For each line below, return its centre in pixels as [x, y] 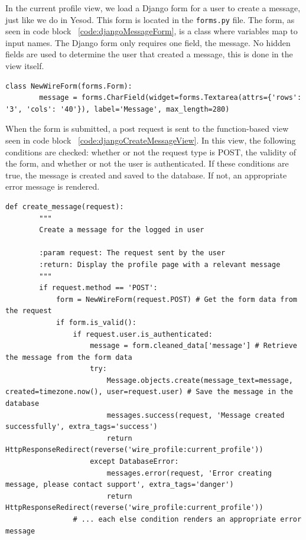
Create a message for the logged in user [122, 230]
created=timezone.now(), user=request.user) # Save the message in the [149, 392]
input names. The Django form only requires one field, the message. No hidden [148, 42]
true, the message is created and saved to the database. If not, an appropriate [146, 175]
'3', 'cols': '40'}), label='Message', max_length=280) [118, 109]
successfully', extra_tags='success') [82, 427]
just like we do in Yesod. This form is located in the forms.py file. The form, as [150, 19]
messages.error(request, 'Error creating [189, 473]
